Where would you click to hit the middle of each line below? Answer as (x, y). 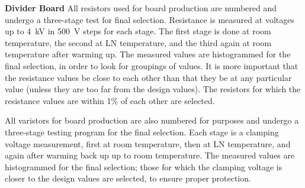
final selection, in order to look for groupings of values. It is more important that (152, 65)
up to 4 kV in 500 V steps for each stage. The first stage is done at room (138, 31)
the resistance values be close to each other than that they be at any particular (148, 77)
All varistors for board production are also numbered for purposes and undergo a (152, 120)
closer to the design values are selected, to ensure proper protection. (128, 178)
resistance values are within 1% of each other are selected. (110, 100)
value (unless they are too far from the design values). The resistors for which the (153, 89)
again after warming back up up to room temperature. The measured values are (150, 155)
